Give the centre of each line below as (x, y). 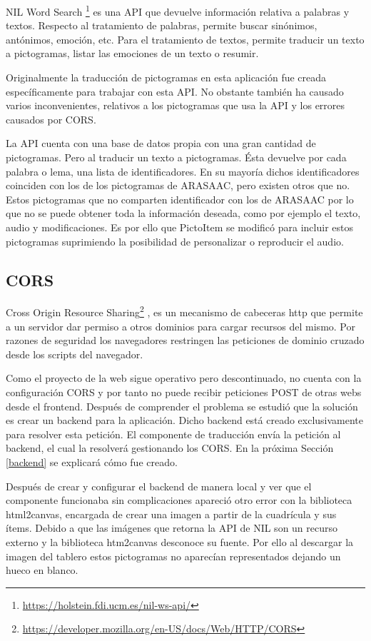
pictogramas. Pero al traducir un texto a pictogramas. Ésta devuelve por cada (176, 157)
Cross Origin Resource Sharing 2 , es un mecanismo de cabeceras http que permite (184, 311)
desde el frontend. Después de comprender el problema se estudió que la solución (182, 406)
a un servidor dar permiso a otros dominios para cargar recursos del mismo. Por (181, 326)
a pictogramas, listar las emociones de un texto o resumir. (132, 53)
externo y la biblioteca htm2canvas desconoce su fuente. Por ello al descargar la (180, 541)
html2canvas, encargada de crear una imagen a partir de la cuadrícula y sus (171, 514)
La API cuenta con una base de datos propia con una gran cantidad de (161, 143)
